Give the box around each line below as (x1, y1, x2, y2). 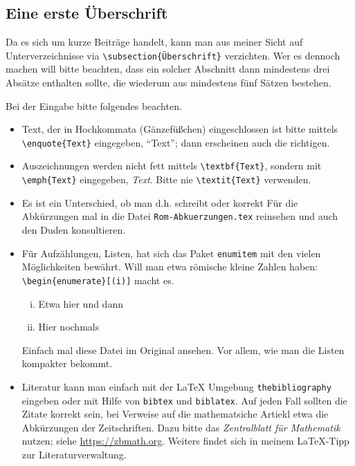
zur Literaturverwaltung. (21, 447, 127, 462)
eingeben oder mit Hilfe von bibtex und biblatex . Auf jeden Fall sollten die (21, 393, 347, 407)
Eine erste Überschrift (6, 2, 168, 24)
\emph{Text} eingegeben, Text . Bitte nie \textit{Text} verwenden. (21, 172, 311, 187)
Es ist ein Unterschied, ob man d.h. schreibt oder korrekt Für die (21, 195, 298, 209)
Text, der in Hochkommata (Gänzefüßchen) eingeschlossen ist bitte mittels (21, 122, 338, 136)
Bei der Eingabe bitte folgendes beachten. (6, 98, 182, 113)
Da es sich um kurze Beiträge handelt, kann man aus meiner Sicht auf (6, 35, 303, 49)
